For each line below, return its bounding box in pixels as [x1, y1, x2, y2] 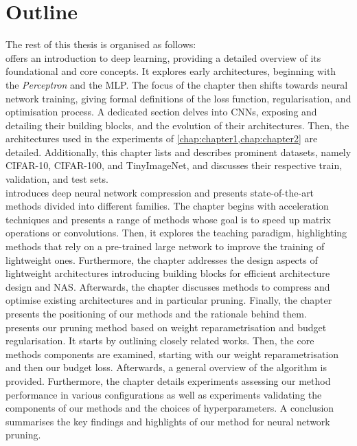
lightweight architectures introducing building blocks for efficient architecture [5, 266, 330, 280]
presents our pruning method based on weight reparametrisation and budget [5, 320, 327, 334]
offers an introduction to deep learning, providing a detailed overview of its [5, 50, 321, 65]
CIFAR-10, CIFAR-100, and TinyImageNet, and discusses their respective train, [5, 158, 343, 172]
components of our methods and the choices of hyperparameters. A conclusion [5, 401, 334, 415]
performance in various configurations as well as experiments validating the [5, 387, 322, 401]
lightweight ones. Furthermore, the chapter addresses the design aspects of [5, 252, 318, 267]
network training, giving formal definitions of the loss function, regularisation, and [5, 91, 352, 105]
